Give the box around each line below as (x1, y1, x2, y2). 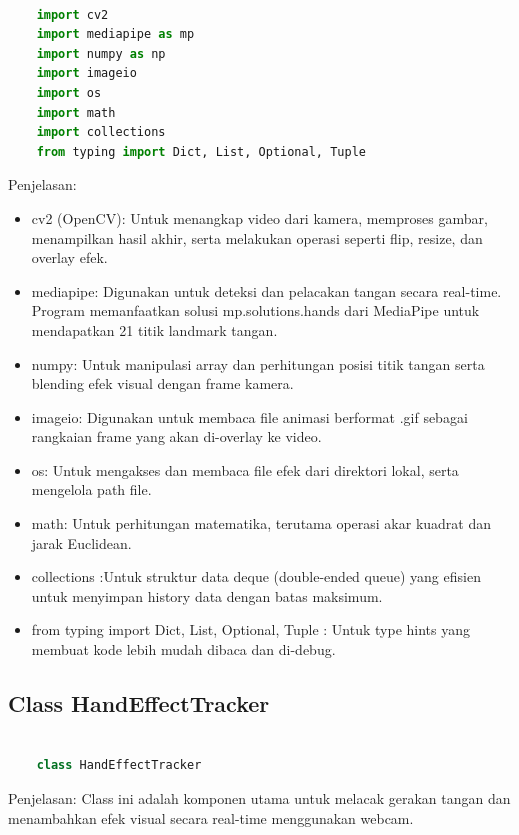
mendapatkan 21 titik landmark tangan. (31, 319, 278, 340)
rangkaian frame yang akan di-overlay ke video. (31, 426, 322, 447)
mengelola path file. (31, 479, 152, 500)
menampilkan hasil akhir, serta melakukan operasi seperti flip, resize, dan (31, 227, 483, 248)
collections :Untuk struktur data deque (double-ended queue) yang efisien (31, 566, 481, 587)
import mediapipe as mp (36, 27, 195, 42)
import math (36, 105, 116, 120)
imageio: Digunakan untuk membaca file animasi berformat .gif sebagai (31, 406, 468, 427)
